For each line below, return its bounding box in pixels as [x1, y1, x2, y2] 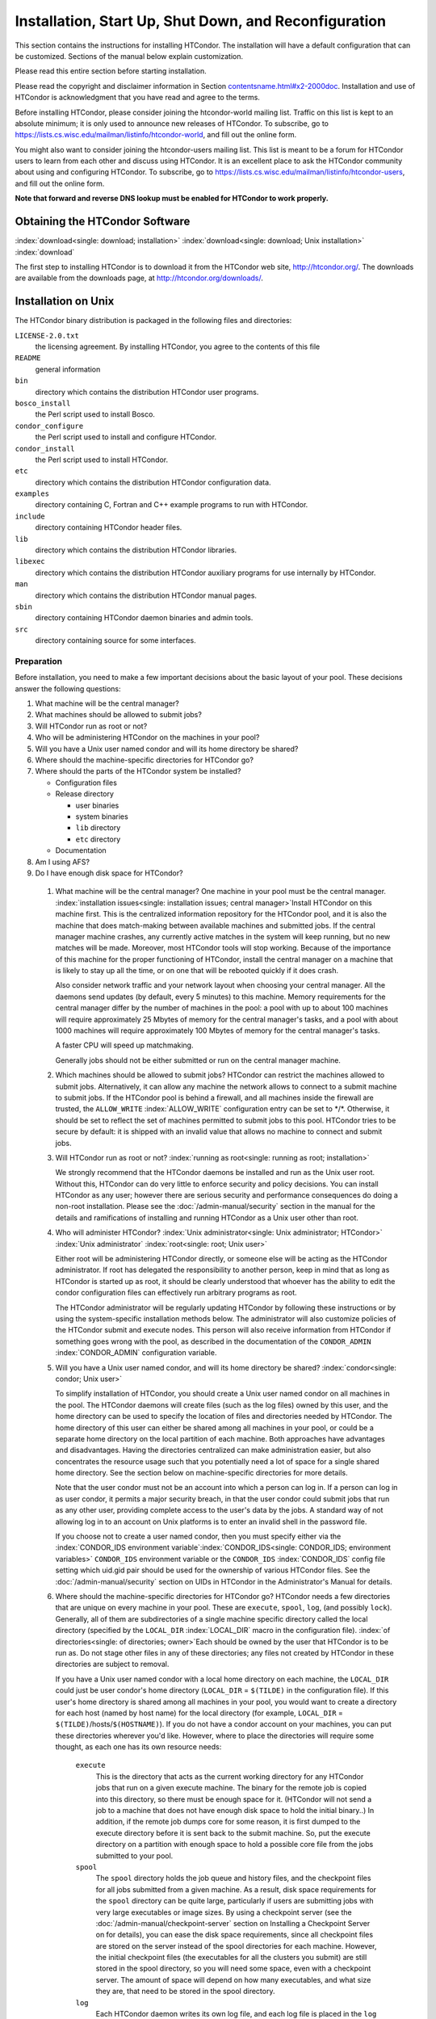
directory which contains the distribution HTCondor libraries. [35, 545, 237, 555]
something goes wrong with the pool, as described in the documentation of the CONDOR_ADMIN [55, 1337, 371, 1346]
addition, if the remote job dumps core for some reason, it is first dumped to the [95, 1817, 361, 1827]
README [15, 354, 41, 363]
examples [15, 489, 50, 498]
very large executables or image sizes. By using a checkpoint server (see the [95, 1907, 352, 1917]
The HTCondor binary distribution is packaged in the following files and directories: [15, 316, 292, 325]
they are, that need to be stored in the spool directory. [95, 1987, 275, 1996]
